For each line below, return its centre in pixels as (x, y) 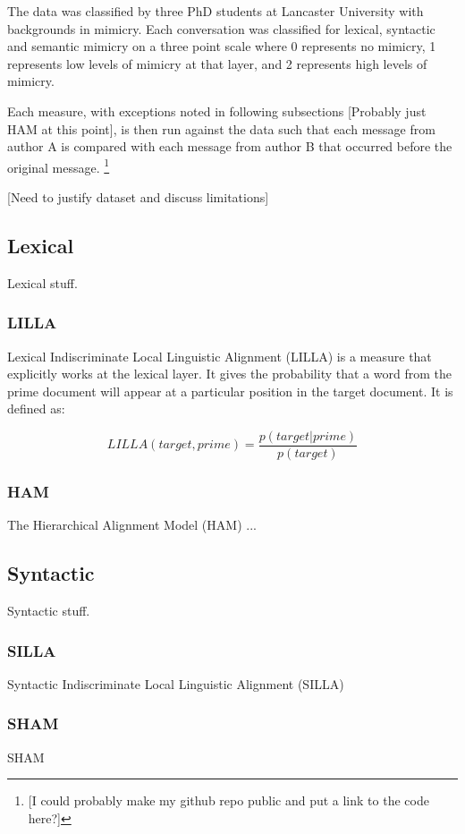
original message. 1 (59, 166)
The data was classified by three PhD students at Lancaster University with (216, 11)
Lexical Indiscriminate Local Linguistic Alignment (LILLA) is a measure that (220, 356)
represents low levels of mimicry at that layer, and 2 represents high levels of (217, 63)
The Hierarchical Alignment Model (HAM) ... (132, 525)
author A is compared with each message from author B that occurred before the (230, 146)
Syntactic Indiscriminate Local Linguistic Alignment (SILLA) (176, 683)
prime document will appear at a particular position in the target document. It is (230, 391)
